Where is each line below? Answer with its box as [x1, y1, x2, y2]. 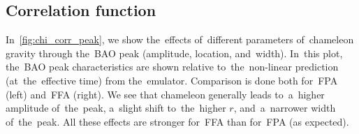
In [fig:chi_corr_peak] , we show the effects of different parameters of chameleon [6, 32, 354, 47]
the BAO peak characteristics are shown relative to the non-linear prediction [6, 59, 339, 74]
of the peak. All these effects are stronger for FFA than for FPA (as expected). [6, 114, 349, 128]
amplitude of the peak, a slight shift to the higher [6, 100, 226, 115]
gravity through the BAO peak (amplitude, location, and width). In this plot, [6, 45, 343, 60]
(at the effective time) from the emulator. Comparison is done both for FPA [6, 73, 338, 87]
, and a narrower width [233, 100, 336, 115]
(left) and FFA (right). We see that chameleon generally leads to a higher [6, 87, 325, 101]
